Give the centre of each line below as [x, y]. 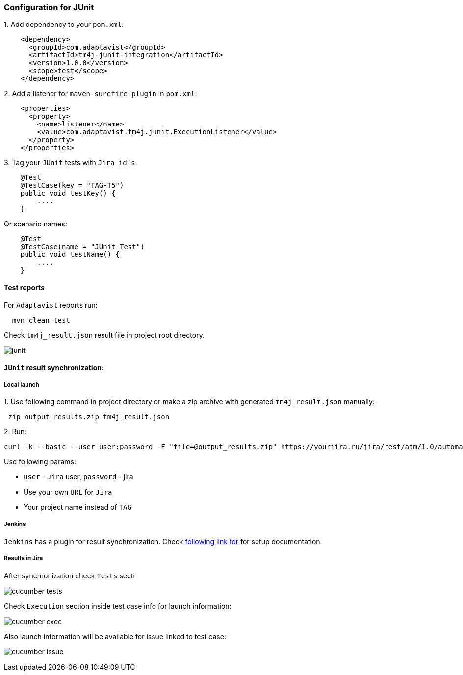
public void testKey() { [68, 193]
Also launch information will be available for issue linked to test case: [115, 636]
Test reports [24, 287]
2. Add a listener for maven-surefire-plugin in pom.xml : [101, 94]
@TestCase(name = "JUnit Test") [82, 247]
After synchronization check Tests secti [69, 575]
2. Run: [15, 431]
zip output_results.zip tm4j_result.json [89, 416]
